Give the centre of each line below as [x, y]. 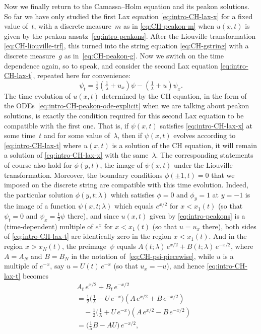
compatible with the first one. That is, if [67, 125]
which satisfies [133, 194]
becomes [35, 275]
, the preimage [84, 246]
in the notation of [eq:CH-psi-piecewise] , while [143, 256]
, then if [130, 135]
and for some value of [77, 135]
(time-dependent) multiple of [49, 226]
